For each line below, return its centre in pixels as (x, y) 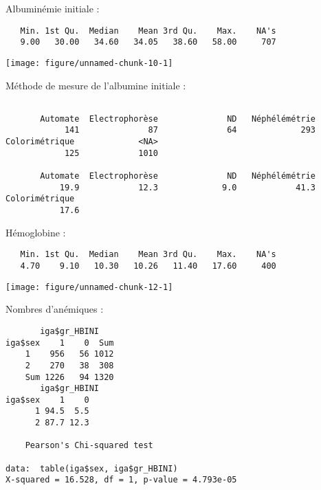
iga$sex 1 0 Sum (60, 343)
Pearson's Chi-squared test (89, 446)
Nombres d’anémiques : (55, 309)
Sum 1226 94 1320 (69, 377)
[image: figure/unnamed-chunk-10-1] (89, 63)
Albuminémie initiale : (53, 8)
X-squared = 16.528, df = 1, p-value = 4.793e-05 (121, 480)
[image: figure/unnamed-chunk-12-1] (89, 287)
